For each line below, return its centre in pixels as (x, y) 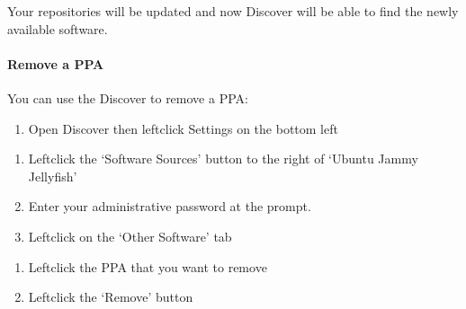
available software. (58, 28)
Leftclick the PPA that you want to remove (148, 266)
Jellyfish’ (53, 176)
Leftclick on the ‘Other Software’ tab (130, 236)
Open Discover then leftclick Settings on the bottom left (183, 128)
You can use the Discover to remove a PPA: (128, 97)
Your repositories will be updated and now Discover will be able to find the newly (233, 11)
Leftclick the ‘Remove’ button (111, 297)
